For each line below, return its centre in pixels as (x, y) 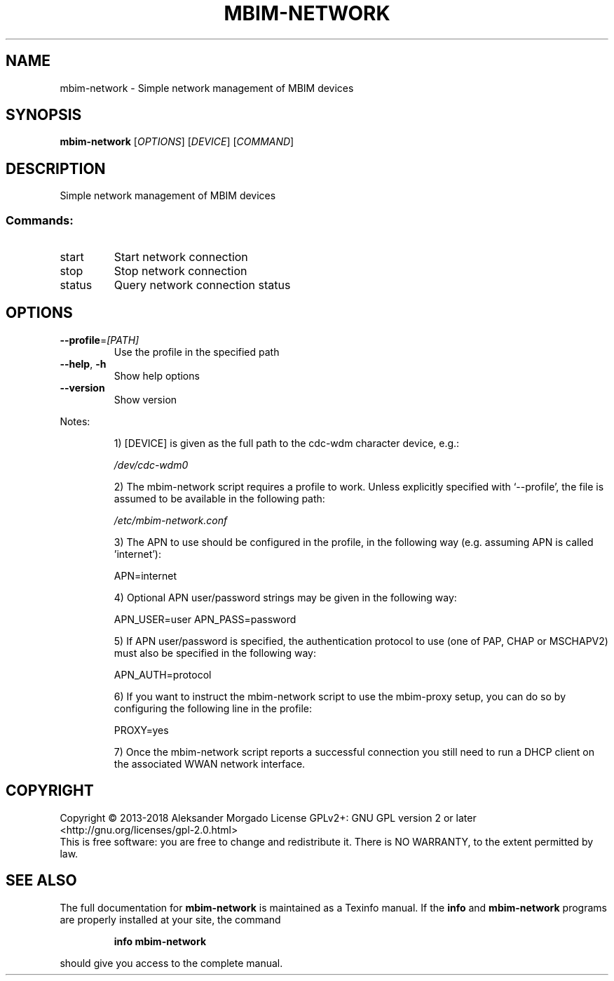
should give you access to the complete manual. (171, 963)
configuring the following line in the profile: (213, 708)
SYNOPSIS (44, 115)
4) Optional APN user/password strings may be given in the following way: (285, 597)
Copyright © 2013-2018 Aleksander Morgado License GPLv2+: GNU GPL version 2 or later (268, 817)
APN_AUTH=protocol (163, 674)
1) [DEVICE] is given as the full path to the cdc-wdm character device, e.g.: (287, 443)
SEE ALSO (41, 881)
